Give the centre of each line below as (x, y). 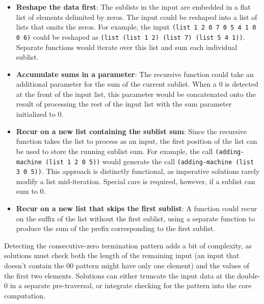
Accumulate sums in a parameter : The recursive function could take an (135, 74)
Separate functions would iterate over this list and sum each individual (127, 47)
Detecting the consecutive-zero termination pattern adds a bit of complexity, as (128, 245)
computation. (25, 295)
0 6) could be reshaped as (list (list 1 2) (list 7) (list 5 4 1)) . (130, 36)
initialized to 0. (40, 114)
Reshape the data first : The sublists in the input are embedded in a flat (133, 7)
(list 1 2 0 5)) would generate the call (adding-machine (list (150, 161)
